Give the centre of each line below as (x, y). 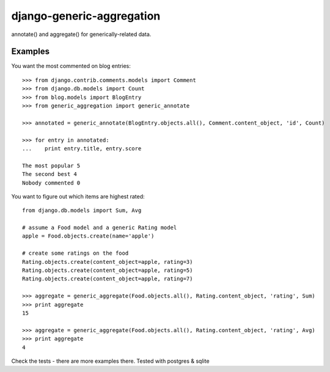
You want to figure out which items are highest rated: (78, 196)
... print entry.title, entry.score (82, 148)
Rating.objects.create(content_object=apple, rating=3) (108, 262)
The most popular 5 (51, 166)
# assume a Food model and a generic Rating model (100, 228)
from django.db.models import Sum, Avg (82, 210)
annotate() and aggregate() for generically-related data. (81, 34)
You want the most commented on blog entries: (71, 66)
